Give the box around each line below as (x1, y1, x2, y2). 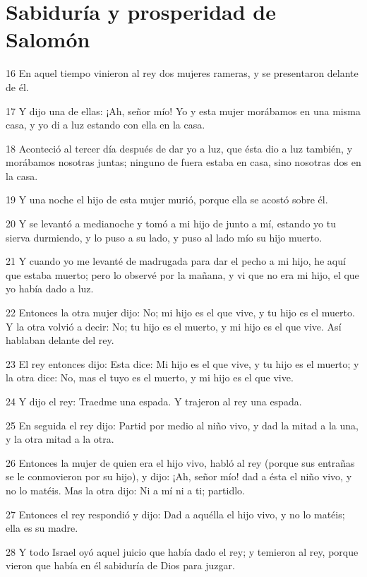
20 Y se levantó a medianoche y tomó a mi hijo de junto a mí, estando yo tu (6, 216, 336, 231)
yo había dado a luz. (6, 281, 94, 296)
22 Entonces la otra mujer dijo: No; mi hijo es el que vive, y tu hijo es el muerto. (6, 305, 355, 320)
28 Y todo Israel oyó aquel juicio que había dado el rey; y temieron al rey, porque (6, 544, 359, 559)
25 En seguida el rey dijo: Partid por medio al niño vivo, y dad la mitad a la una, (6, 417, 359, 432)
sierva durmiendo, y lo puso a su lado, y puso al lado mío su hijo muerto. (6, 230, 323, 244)
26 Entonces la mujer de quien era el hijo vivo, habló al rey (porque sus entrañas (6, 455, 355, 470)
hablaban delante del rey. (6, 333, 114, 347)
